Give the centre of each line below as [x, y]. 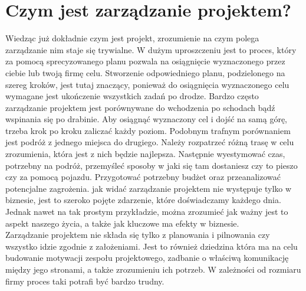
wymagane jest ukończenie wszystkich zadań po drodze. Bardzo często [132, 96]
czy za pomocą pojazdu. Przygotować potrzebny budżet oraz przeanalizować [143, 177]
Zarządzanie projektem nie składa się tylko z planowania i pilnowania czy [138, 235]
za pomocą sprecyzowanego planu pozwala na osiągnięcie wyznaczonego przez [145, 61]
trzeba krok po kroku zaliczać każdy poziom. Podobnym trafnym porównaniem [148, 130]
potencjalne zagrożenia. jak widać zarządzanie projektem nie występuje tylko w [149, 188]
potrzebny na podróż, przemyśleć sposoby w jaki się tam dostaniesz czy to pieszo [152, 165]
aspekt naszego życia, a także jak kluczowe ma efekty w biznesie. [122, 223]
